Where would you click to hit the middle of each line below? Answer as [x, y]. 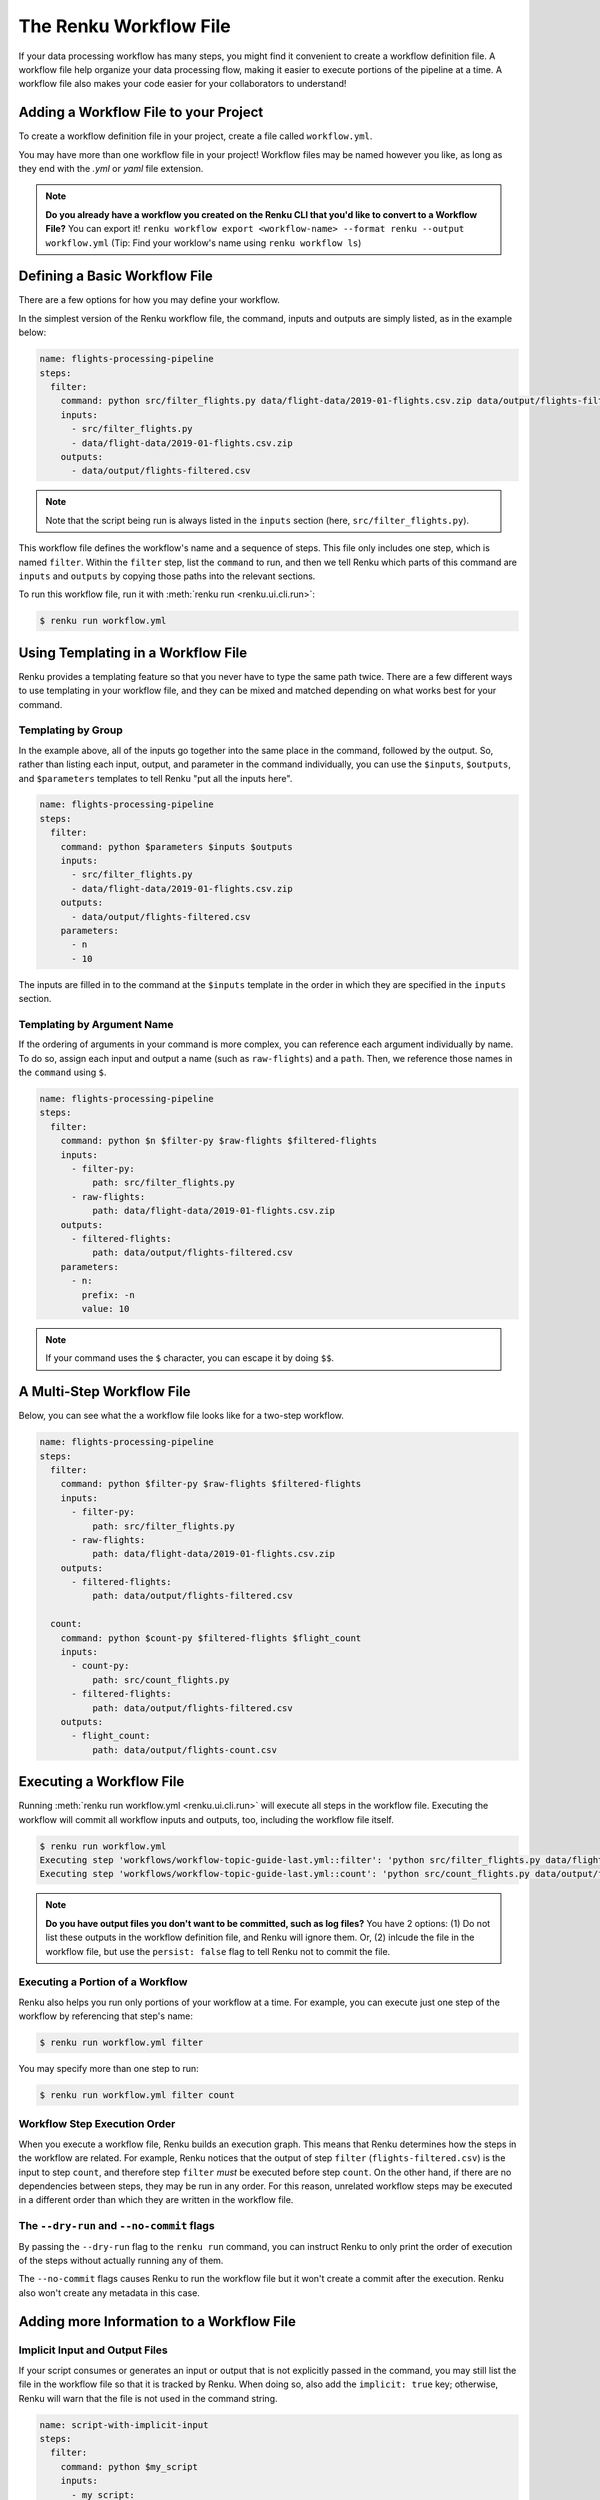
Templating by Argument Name [96, 1024]
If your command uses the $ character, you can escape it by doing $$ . [190, 1358]
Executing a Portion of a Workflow [103, 1982]
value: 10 [105, 1308]
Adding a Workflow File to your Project [141, 112]
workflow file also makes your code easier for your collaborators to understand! [182, 84]
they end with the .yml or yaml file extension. [111, 169]
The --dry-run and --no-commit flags [116, 2226]
